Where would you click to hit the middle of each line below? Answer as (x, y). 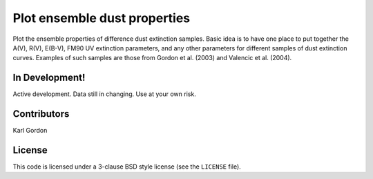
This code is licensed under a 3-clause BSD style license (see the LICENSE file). (127, 167)
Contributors (41, 114)
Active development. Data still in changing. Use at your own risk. (104, 94)
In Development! (49, 78)
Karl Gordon (30, 131)
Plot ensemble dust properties (102, 18)
